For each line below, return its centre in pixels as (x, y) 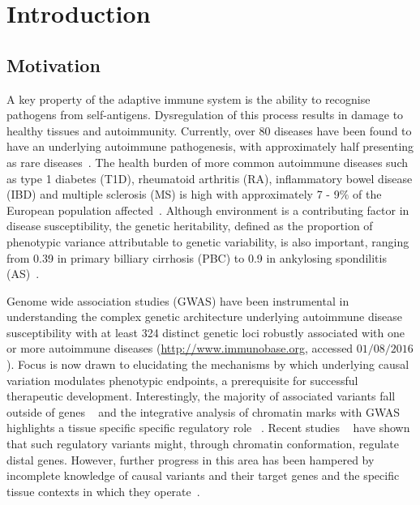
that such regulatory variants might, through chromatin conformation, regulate (203, 444)
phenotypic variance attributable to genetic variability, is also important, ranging (208, 241)
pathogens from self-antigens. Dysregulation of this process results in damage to (205, 115)
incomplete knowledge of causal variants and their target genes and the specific (203, 475)
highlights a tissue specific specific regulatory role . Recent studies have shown (208, 428)
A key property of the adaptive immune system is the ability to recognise (189, 98)
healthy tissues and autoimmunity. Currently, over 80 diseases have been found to (209, 130)
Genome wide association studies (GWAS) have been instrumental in (178, 300)
